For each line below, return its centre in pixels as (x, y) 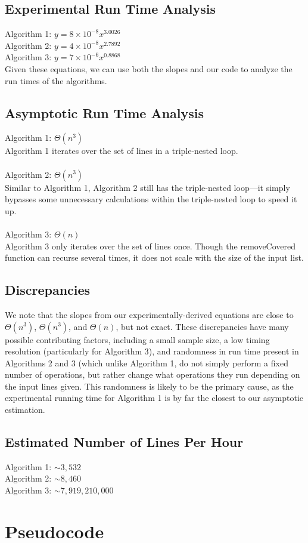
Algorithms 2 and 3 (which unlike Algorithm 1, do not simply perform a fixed (147, 362)
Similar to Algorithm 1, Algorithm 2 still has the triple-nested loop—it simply (147, 187)
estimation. (25, 410)
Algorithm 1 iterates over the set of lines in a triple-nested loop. (122, 151)
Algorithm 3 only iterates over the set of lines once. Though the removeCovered (150, 246)
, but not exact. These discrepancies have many (202, 326)
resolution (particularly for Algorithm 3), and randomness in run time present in (152, 351)
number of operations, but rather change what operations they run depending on (153, 374)
